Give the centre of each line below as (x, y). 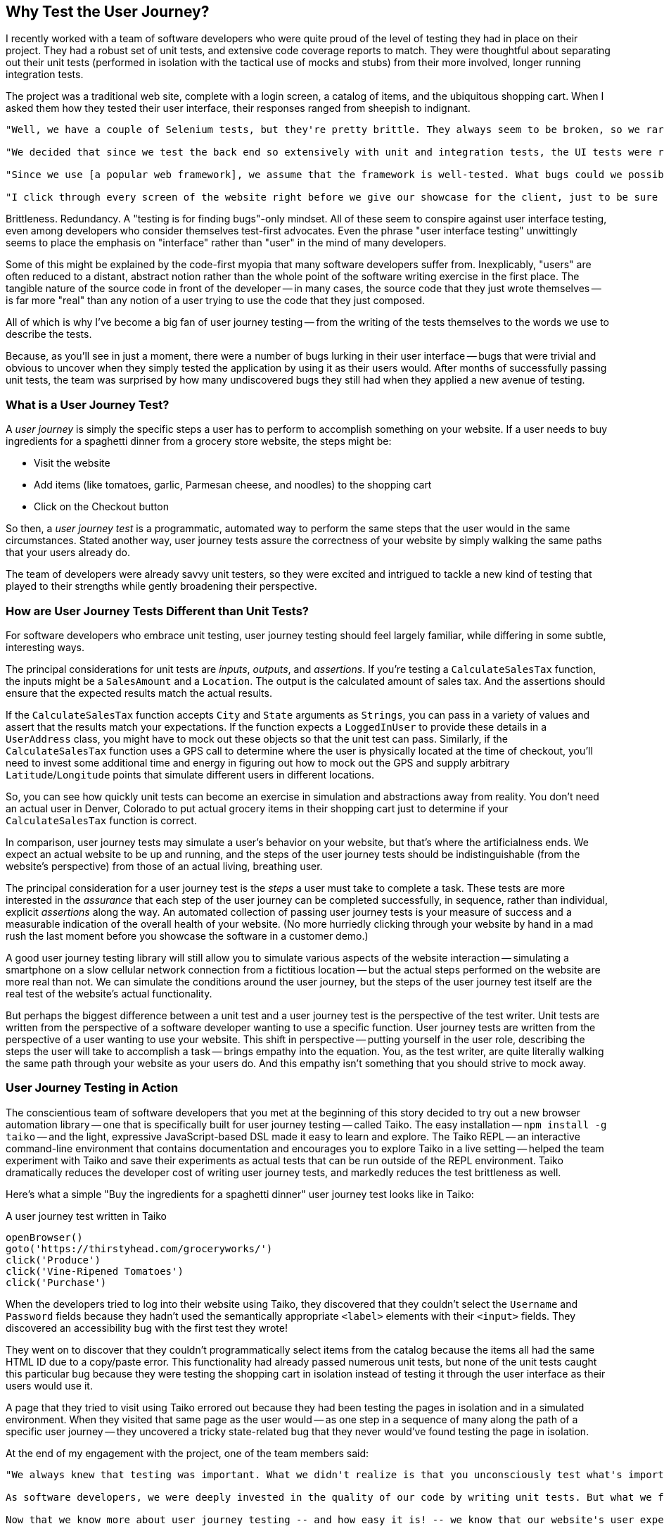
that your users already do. (68, 553)
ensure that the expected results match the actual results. (139, 693)
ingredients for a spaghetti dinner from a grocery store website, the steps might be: (199, 441)
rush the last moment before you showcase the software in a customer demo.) (187, 935)
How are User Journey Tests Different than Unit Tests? (157, 611)
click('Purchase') (56, 1282)
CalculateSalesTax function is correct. (101, 820)
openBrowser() (44, 1237)
